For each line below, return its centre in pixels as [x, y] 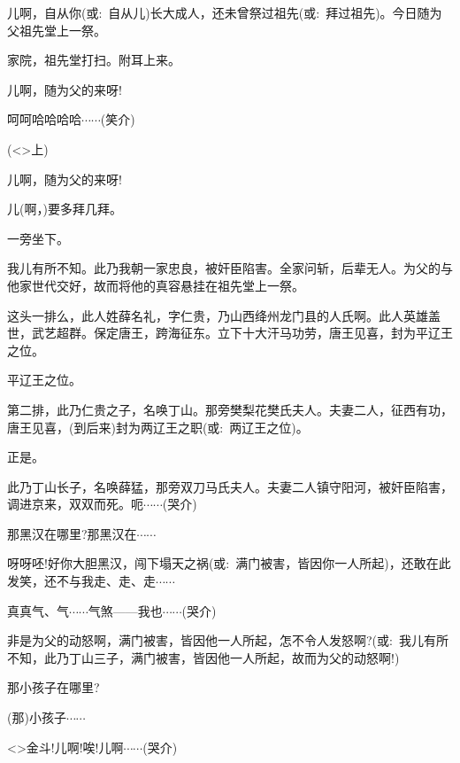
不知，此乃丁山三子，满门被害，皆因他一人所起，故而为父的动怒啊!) [203, 657]
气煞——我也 [125, 610]
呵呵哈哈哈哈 [44, 119]
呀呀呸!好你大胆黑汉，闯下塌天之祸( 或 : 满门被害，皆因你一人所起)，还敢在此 [229, 563]
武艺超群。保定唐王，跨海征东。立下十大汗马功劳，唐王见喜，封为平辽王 [242, 333]
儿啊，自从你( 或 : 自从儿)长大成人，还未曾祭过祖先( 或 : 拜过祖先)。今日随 [218, 12]
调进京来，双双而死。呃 [75, 504]
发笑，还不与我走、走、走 [81, 581]
